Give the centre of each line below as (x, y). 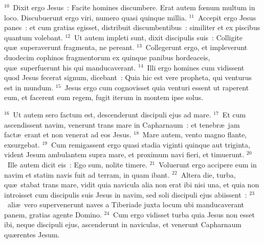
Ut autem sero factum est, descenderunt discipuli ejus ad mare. (112, 114)
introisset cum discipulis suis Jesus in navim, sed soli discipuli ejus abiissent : (126, 194)
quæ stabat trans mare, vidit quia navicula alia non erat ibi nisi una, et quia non (132, 185)
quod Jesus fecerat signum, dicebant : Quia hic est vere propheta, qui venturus (128, 77)
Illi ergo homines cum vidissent (196, 67)
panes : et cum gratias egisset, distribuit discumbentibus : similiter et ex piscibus (132, 27)
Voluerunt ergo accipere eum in (208, 164)
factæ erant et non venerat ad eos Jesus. (68, 135)
